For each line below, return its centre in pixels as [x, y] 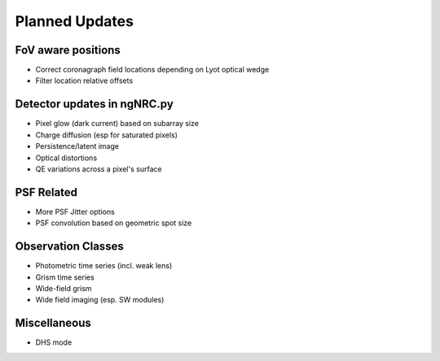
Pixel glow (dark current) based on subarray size [117, 124]
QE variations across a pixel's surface [99, 169]
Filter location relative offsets [84, 80]
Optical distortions [66, 158]
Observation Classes [69, 247]
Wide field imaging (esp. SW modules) [100, 300]
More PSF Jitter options [75, 211]
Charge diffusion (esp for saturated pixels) [107, 135]
